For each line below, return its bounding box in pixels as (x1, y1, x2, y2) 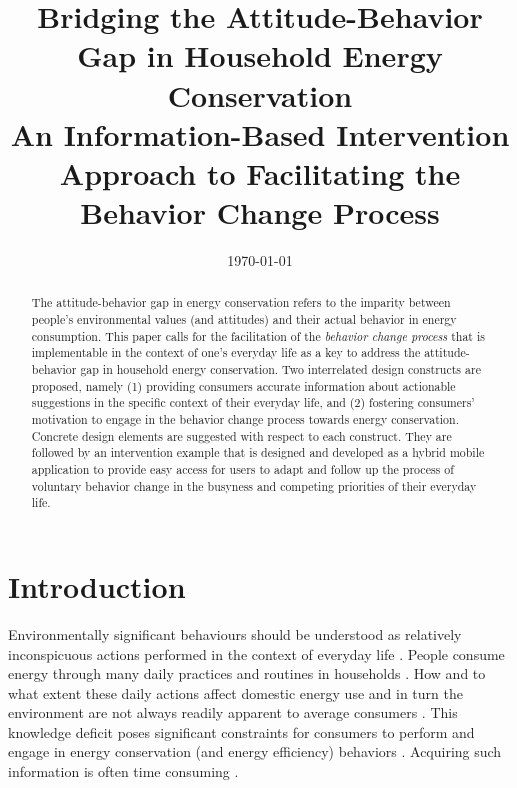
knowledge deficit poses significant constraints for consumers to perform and (8, 721, 475, 742)
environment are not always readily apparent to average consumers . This (8, 702, 458, 723)
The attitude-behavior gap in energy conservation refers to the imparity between (31, 294, 451, 311)
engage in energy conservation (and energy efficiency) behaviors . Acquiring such (8, 741, 502, 762)
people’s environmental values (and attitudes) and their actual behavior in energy (31, 311, 457, 328)
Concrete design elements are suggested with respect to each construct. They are (31, 427, 452, 444)
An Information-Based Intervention (10, 113, 510, 154)
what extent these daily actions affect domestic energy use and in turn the (8, 682, 463, 703)
